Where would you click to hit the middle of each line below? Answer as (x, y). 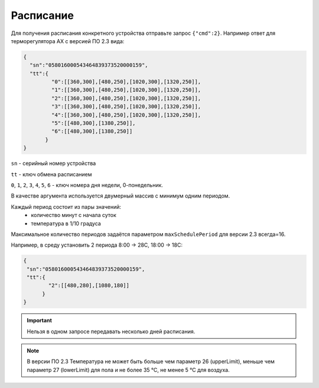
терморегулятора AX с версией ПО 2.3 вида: (68, 41)
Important (40, 321)
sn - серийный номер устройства (53, 163)
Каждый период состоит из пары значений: (66, 206)
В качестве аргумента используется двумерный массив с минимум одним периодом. (121, 196)
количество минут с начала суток (74, 215)
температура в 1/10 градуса (66, 223)
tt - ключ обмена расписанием (51, 174)
